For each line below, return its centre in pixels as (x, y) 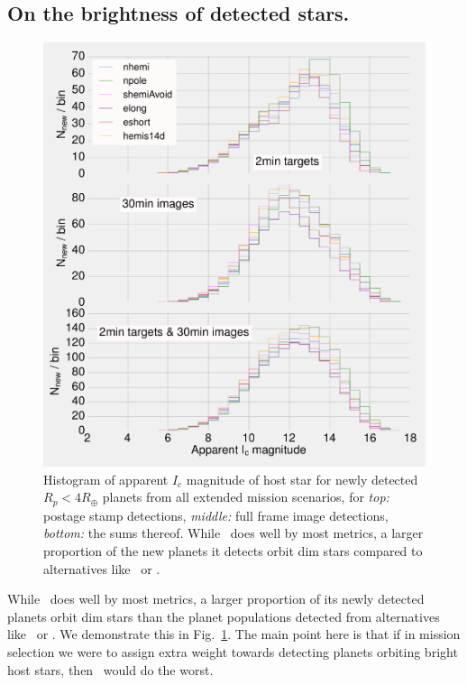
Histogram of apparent (106, 479)
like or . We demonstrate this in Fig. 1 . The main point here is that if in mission (234, 634)
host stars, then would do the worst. (110, 669)
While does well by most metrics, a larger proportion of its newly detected (216, 599)
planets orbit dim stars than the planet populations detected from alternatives (224, 616)
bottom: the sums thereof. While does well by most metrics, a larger (233, 533)
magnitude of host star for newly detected (302, 479)
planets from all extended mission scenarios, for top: (246, 497)
